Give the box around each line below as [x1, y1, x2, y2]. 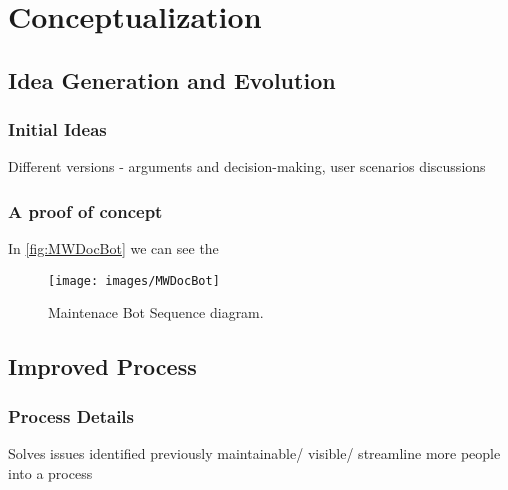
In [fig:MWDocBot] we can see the [8, 238, 219, 259]
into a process [8, 462, 93, 483]
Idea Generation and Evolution [8, 64, 336, 95]
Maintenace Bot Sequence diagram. [48, 302, 264, 323]
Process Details [8, 403, 135, 428]
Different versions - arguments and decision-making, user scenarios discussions [8, 156, 486, 177]
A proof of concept [8, 198, 163, 223]
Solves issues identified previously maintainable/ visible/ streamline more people [8, 443, 501, 464]
